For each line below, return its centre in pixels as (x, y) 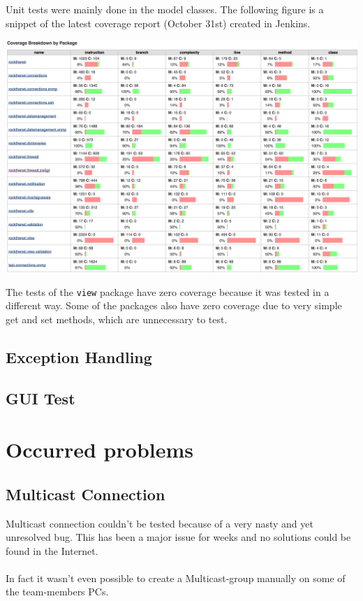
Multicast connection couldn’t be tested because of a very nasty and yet (160, 523)
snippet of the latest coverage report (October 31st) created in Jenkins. (158, 23)
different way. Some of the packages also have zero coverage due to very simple (174, 305)
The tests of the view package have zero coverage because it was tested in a (168, 291)
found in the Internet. (52, 550)
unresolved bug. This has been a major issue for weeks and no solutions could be (178, 537)
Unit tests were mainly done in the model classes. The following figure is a (165, 9)
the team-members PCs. (57, 592)
